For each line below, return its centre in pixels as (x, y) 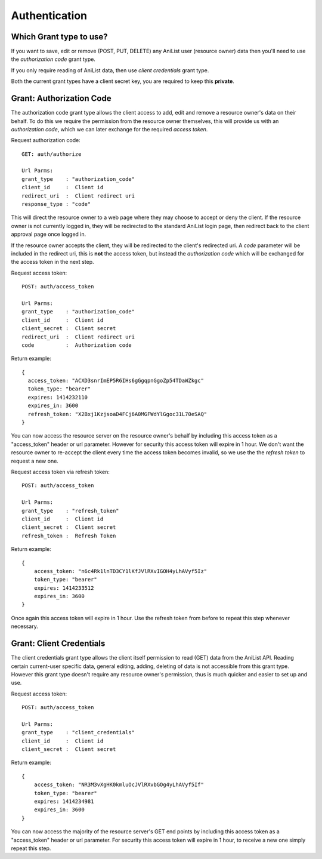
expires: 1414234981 (64, 801)
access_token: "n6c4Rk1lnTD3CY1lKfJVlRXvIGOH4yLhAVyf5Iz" (120, 571)
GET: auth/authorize (52, 154)
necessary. (25, 626)
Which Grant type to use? (59, 37)
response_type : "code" (56, 204)
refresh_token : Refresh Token (69, 535)
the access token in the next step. (52, 262)
